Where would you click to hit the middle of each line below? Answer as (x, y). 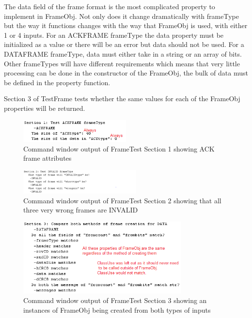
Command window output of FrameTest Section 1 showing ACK (119, 148)
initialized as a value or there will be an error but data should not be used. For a (124, 44)
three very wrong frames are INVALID (81, 210)
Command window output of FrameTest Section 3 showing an (115, 300)
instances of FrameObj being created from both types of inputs (117, 310)
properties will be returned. (45, 108)
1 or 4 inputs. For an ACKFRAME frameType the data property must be (114, 35)
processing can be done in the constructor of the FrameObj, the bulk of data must (126, 73)
